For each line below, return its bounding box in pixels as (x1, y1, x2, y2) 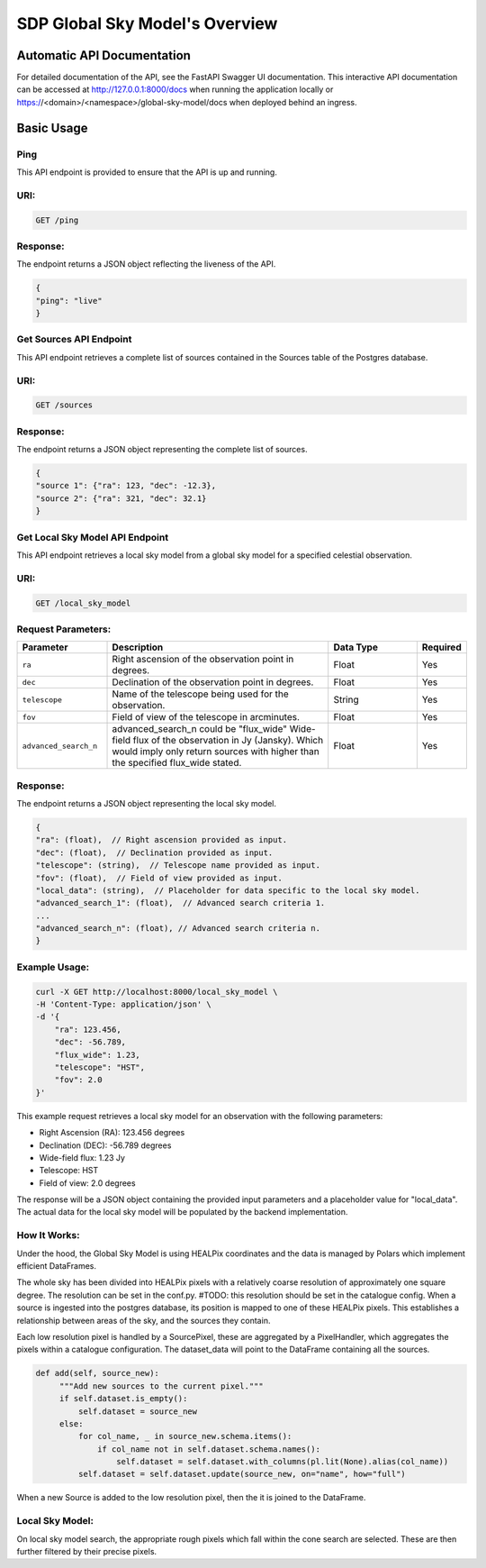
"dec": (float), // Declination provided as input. (35, 847, 274, 858)
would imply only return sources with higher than (112, 745, 319, 758)
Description (112, 641, 164, 653)
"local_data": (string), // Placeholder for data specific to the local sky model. (35, 885, 420, 896)
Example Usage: (16, 961, 90, 973)
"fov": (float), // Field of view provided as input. (35, 872, 283, 883)
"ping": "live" (35, 296, 103, 305)
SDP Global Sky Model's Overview (16, 14, 278, 33)
